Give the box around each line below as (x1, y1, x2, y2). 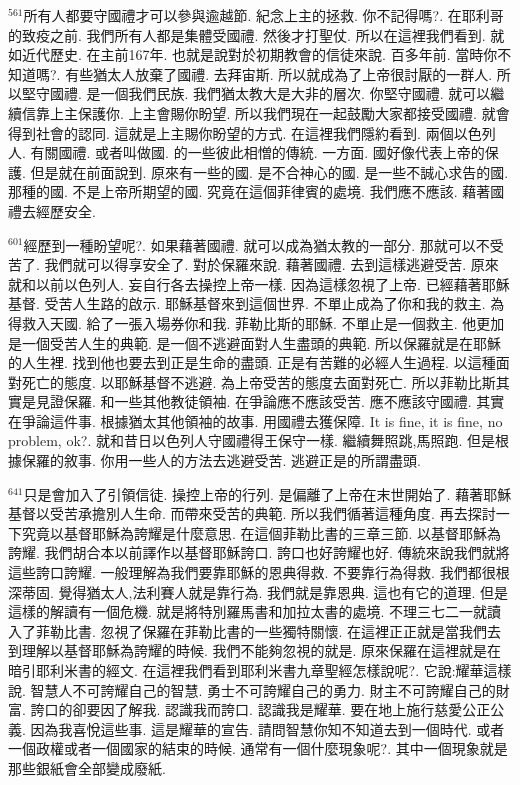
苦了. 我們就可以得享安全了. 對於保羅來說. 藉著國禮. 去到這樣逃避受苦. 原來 (8, 254, 499, 275)
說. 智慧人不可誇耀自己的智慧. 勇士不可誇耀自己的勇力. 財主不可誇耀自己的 (8, 679, 496, 700)
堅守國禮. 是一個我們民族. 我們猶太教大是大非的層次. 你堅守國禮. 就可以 (21, 83, 491, 104)
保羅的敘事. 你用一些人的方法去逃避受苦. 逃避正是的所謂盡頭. (21, 450, 421, 471)
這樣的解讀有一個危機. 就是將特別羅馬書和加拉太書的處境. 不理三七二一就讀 (8, 601, 502, 622)
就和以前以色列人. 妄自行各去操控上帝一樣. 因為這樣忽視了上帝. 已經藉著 (8, 273, 482, 294)
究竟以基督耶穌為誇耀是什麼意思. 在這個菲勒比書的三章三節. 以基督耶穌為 (21, 522, 502, 543)
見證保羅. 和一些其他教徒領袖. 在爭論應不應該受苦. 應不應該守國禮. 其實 (35, 391, 505, 412)
